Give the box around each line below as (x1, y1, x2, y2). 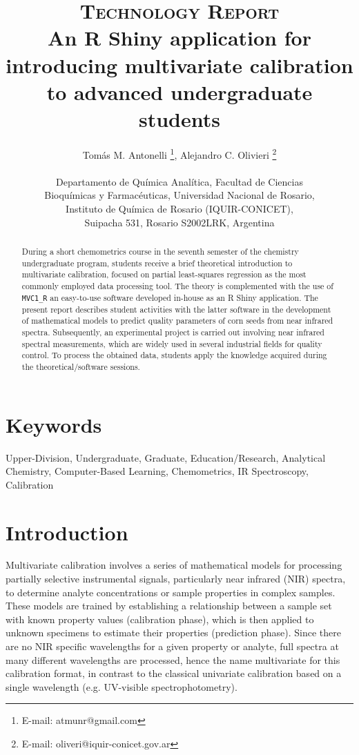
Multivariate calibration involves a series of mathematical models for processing (6, 558, 342, 572)
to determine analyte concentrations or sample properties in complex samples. (6, 585, 336, 599)
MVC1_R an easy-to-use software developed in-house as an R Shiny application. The (21, 291, 318, 303)
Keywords (6, 410, 102, 438)
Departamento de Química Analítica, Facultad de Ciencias (56, 174, 303, 188)
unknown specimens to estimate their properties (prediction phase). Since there (6, 625, 341, 640)
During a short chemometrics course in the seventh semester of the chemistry (21, 245, 299, 257)
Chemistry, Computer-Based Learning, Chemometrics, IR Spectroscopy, (6, 464, 309, 478)
